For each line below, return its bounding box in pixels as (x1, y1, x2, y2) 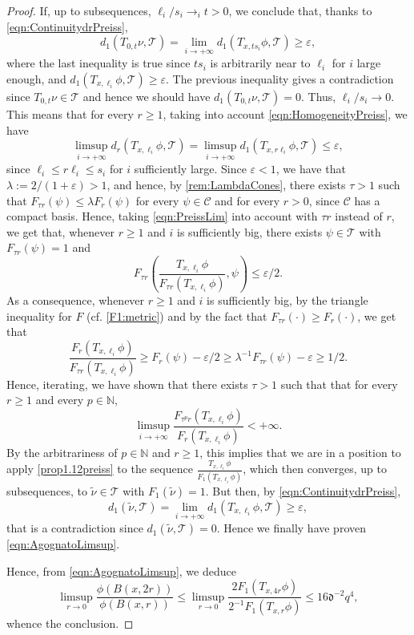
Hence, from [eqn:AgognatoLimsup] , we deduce (6, 562, 236, 579)
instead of (335, 208, 383, 224)
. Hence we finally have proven (216, 520, 367, 536)
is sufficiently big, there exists (177, 223, 323, 240)
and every (35, 391, 84, 408)
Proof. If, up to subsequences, (6, 2, 151, 18)
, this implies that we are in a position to (199, 443, 401, 460)
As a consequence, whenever (6, 291, 145, 308)
